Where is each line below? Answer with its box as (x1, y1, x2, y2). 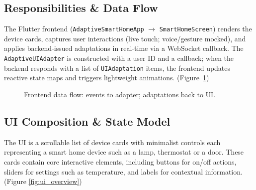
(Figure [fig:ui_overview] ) (4, 176, 82, 187)
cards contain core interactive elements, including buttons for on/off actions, (4, 156, 237, 167)
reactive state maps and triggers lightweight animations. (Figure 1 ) (4, 72, 209, 83)
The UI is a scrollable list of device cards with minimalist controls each (4, 137, 221, 147)
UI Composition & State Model (4, 113, 171, 129)
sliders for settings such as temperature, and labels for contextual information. (4, 166, 243, 177)
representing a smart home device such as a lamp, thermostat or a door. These (4, 147, 244, 157)
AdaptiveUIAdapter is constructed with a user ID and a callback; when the (4, 53, 234, 63)
